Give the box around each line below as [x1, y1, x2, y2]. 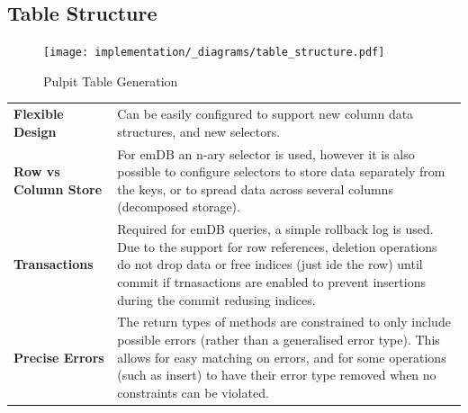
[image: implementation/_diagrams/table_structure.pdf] [43, 46, 385, 59]
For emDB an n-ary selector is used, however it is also [117, 144, 415, 163]
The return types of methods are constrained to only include [117, 312, 451, 331]
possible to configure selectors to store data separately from [117, 162, 445, 181]
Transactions [13, 255, 94, 274]
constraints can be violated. [117, 382, 269, 401]
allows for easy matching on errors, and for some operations [117, 347, 446, 366]
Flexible [13, 104, 64, 123]
